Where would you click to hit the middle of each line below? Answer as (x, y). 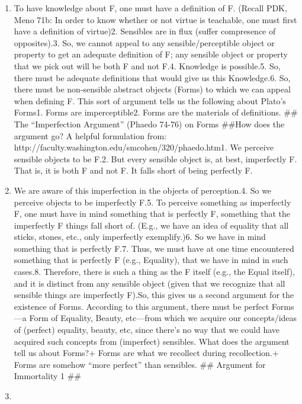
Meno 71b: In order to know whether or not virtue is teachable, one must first (155, 19)
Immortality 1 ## (47, 376)
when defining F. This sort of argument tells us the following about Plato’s (150, 100)
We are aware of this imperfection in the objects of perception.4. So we (143, 190)
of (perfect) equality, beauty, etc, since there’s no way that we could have (147, 330)
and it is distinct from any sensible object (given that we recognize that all (150, 283)
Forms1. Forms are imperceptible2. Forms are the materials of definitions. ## (156, 112)
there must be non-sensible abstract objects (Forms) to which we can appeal (152, 89)
